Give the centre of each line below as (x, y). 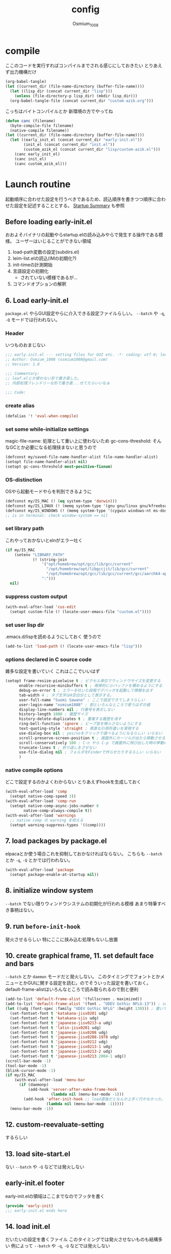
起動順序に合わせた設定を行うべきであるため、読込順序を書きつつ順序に (81, 199)
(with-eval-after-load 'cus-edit (41, 607)
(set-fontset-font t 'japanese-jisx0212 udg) (59, 1042)
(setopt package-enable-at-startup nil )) (54, 875)
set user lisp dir (25, 625)
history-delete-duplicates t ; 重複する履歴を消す (70, 719)
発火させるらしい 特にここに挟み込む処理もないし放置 (62, 939)
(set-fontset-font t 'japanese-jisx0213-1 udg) (61, 1047)
